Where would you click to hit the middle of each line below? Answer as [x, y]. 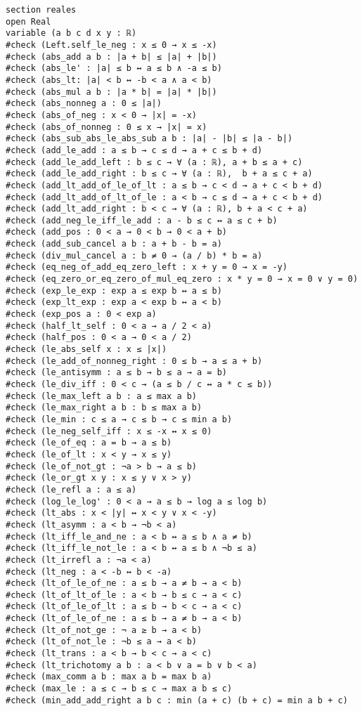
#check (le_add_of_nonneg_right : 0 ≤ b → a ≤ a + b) [134, 361]
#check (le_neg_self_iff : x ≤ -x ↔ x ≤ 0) [109, 431]
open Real [28, 21]
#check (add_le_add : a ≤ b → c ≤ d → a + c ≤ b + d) [134, 150]
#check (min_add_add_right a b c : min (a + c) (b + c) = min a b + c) [177, 700]
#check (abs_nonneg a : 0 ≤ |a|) [84, 104]
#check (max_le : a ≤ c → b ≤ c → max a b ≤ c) [119, 689]
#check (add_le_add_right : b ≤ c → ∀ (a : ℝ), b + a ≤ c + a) [159, 174]
